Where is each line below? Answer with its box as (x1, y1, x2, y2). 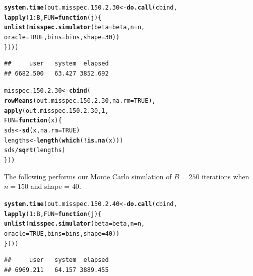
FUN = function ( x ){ (4, 117, 62, 124)
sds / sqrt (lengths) (4, 147, 66, 154)
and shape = (30, 181, 70, 191)
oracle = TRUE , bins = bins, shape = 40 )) (4, 230, 120, 237)
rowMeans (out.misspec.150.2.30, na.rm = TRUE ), (4, 97, 156, 105)
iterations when (202, 171, 249, 181)
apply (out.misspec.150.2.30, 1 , (4, 107, 109, 114)
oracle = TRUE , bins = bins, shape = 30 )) (4, 33, 120, 41)
